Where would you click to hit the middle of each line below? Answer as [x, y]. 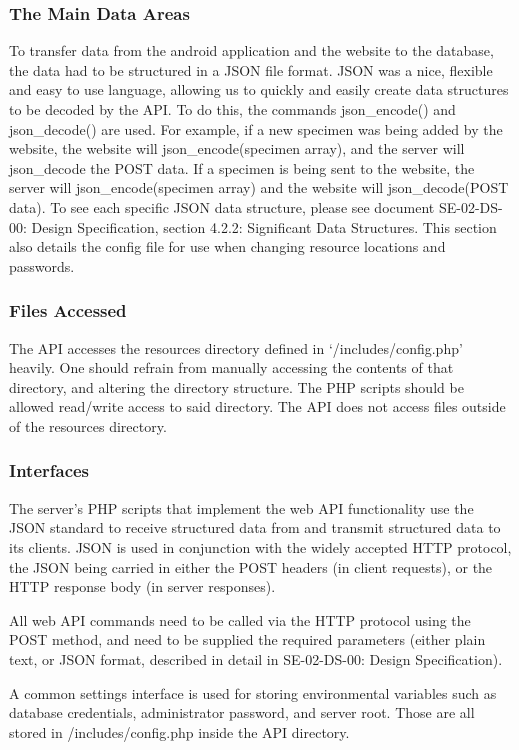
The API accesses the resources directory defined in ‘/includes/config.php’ [236, 347]
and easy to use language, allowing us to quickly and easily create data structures [259, 89]
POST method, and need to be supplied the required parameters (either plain [247, 639]
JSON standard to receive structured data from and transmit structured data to [255, 527]
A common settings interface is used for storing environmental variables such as [253, 692]
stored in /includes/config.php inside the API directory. [179, 731]
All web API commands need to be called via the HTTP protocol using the [240, 619]
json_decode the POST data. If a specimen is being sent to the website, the [242, 167]
